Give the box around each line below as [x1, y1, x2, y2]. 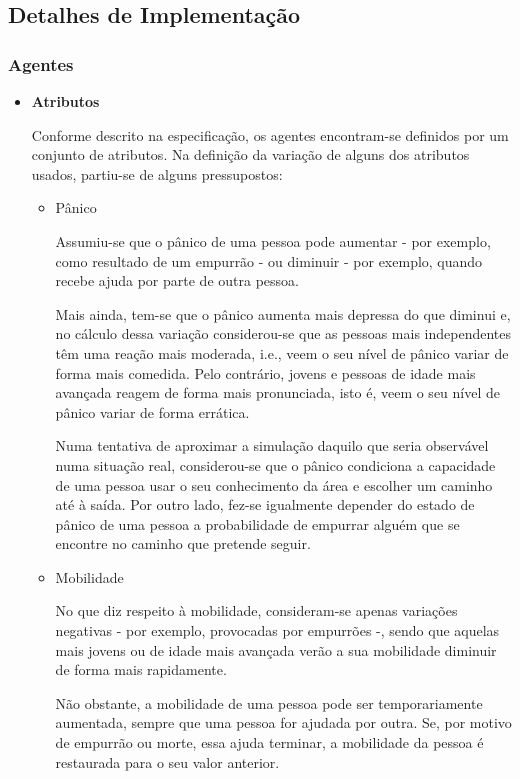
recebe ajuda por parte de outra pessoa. [55, 270, 299, 291]
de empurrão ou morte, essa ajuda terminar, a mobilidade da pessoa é [55, 732, 484, 753]
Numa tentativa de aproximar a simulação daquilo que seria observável [55, 435, 489, 456]
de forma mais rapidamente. [55, 659, 227, 680]
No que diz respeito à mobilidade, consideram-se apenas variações [55, 600, 458, 621]
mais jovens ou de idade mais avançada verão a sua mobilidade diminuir [55, 639, 497, 660]
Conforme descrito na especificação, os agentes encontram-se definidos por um [31, 124, 509, 145]
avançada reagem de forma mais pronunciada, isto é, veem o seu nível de [55, 382, 500, 403]
